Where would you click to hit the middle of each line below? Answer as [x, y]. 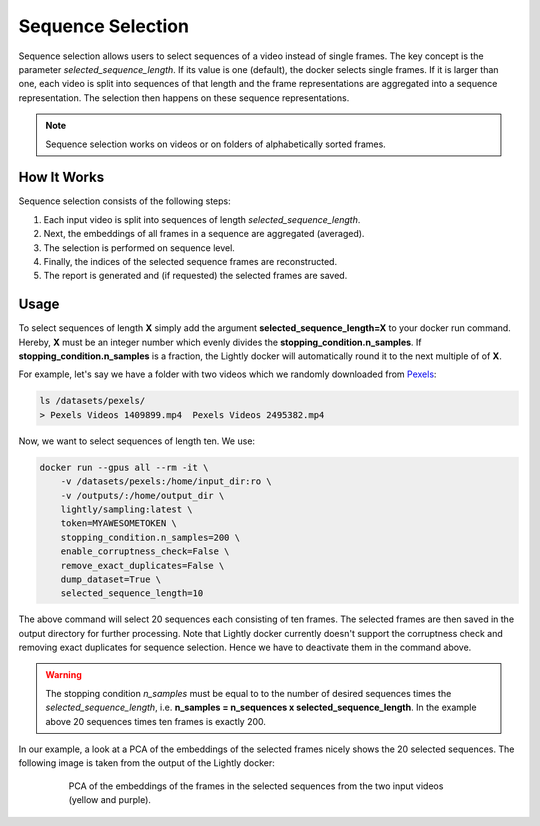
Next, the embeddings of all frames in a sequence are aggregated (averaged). [204, 234]
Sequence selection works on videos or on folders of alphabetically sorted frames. [216, 144]
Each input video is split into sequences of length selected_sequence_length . [202, 219]
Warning [63, 675]
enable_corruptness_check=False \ [145, 551]
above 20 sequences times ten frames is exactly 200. [156, 721]
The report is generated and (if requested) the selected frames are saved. [195, 276]
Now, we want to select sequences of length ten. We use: [136, 441]
